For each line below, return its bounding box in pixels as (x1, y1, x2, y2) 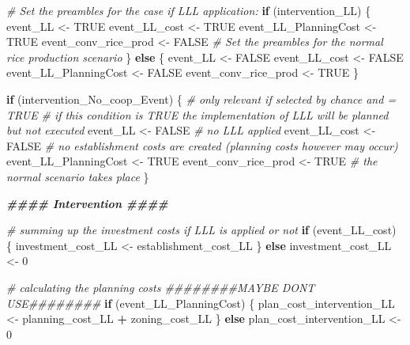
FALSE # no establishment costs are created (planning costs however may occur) (6, 137, 398, 154)
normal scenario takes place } (6, 168, 149, 184)
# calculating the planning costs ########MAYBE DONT (6, 279, 315, 295)
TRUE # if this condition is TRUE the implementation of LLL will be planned (6, 106, 389, 123)
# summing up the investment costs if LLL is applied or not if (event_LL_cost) (6, 222, 397, 238)
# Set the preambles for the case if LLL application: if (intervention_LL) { (6, 2, 371, 18)
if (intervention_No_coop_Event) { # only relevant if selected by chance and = (6, 90, 397, 107)
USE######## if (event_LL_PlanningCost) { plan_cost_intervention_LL (6, 294, 395, 311)
